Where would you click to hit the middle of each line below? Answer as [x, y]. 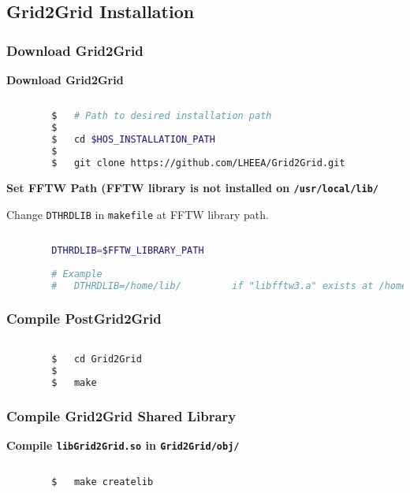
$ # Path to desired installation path [162, 116]
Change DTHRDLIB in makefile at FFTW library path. [138, 214]
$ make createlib [102, 482]
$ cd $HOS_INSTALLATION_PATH [133, 140]
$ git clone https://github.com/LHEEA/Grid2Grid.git [198, 163]
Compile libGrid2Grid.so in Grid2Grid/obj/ [123, 445]
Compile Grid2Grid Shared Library [121, 415]
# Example [77, 274]
